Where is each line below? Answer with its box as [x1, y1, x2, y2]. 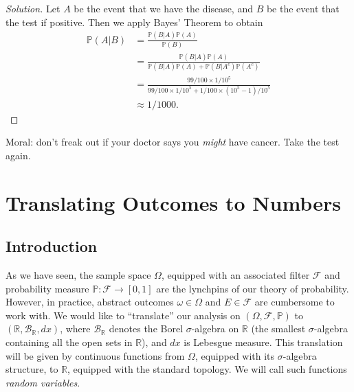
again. [5, 148, 31, 162]
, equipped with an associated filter [161, 268, 310, 282]
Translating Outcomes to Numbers [5, 188, 341, 216]
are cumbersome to [254, 295, 335, 309]
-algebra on [191, 321, 239, 336]
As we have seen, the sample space [5, 268, 151, 282]
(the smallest [251, 321, 306, 336]
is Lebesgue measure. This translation [184, 335, 343, 349]
